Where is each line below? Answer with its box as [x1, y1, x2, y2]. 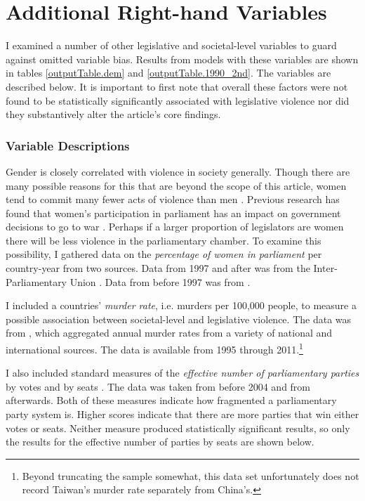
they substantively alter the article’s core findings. [6, 107, 221, 122]
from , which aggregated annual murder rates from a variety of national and [6, 325, 333, 340]
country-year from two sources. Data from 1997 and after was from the [6, 261, 310, 275]
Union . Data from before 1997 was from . [69, 274, 251, 289]
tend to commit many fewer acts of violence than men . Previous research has [6, 192, 340, 207]
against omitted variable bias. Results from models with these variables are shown [6, 51, 359, 66]
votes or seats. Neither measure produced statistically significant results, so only [6, 420, 350, 435]
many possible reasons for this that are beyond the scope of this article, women [6, 178, 347, 193]
